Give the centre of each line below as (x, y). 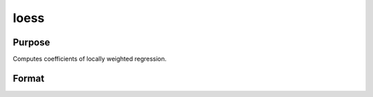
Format (29, 78)
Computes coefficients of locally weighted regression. (90, 59)
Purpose (31, 42)
